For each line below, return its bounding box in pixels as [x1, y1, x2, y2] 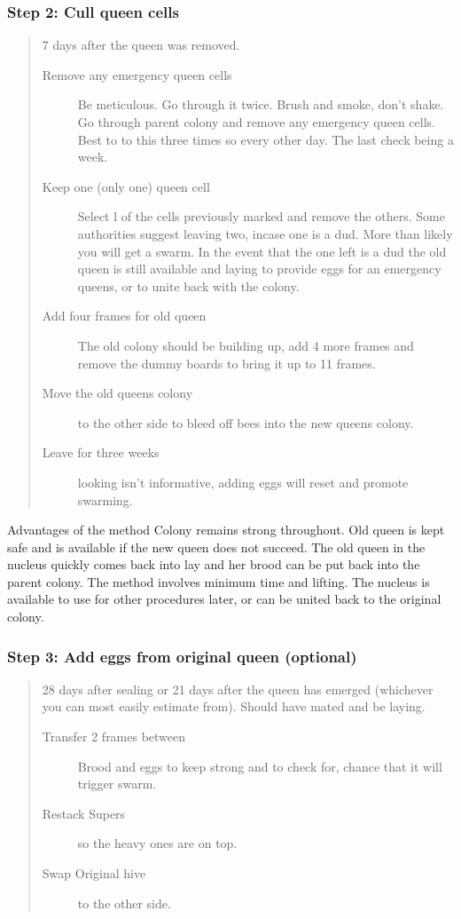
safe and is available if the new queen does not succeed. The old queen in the [7, 537, 426, 556]
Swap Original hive [42, 864, 146, 883]
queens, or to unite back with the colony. [77, 276, 300, 295]
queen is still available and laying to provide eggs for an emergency [77, 259, 441, 278]
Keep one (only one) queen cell [42, 177, 210, 195]
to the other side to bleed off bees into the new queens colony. [77, 413, 414, 432]
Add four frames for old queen [42, 306, 207, 325]
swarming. [77, 490, 133, 509]
